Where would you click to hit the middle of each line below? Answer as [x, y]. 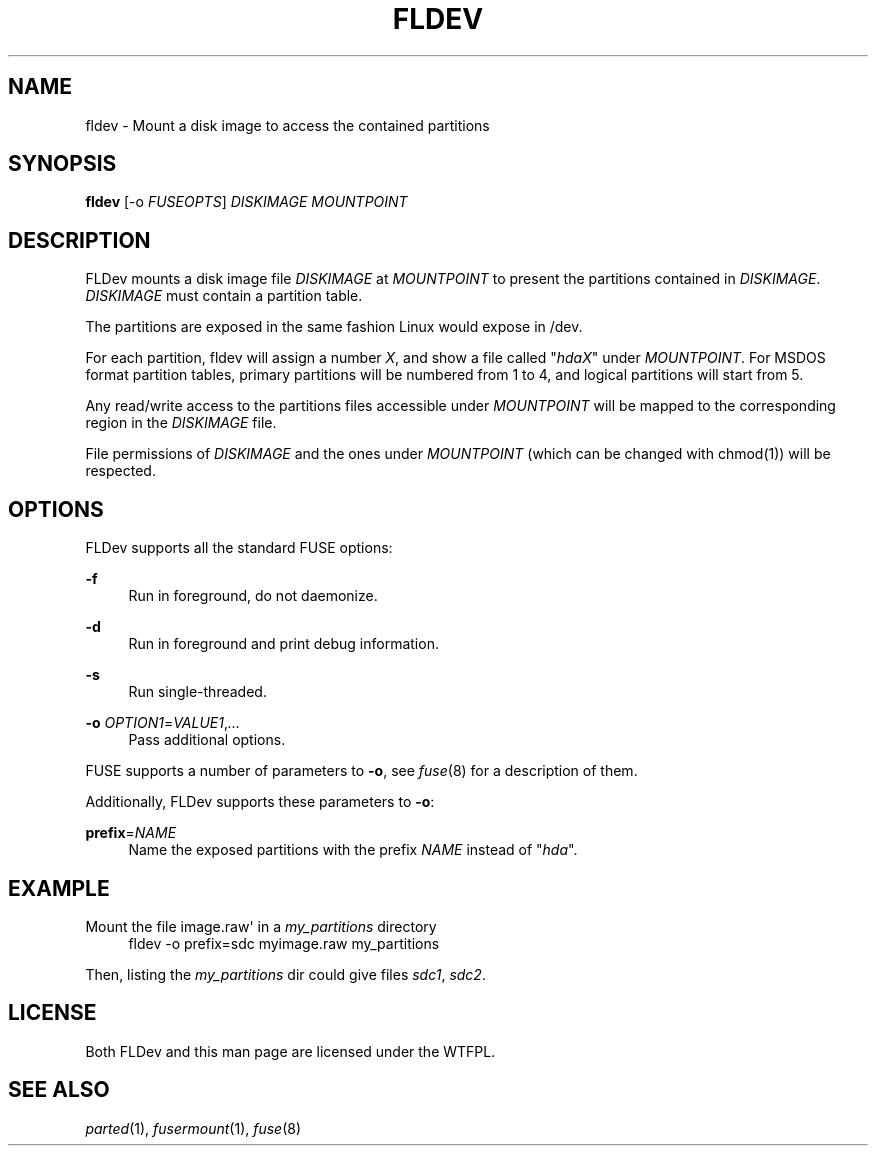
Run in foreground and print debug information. [283, 644]
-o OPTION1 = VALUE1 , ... [163, 723]
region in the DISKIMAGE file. [181, 423]
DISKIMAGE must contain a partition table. [224, 296]
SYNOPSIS [62, 164]
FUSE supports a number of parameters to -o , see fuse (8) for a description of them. [361, 771]
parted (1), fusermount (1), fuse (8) [193, 1128]
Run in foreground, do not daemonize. [253, 596]
